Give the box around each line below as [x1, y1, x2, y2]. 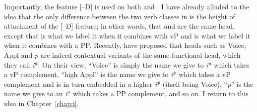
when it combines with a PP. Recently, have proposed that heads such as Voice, [4, 40, 246, 50]
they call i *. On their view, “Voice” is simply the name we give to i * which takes [4, 59, 250, 70]
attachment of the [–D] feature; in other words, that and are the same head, [4, 21, 235, 31]
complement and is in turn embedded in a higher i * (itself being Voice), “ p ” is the [4, 78, 254, 89]
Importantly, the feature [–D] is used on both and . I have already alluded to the [4, 1, 250, 11]
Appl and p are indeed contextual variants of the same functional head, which [4, 49, 241, 60]
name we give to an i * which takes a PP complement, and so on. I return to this [4, 88, 249, 99]
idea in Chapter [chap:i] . [4, 98, 79, 108]
